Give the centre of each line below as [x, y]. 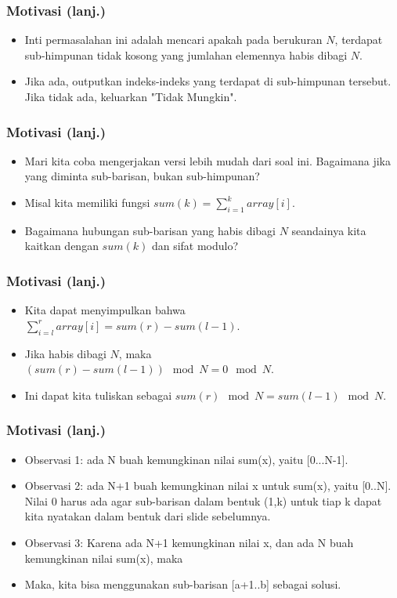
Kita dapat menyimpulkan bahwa [105, 310]
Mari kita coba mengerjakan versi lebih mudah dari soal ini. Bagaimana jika [208, 160]
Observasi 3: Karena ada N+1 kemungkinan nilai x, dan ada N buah [189, 542]
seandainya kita [329, 230]
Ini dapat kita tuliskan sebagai [98, 395]
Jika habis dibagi [65, 353]
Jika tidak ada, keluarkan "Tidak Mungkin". [131, 96]
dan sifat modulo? [195, 246]
